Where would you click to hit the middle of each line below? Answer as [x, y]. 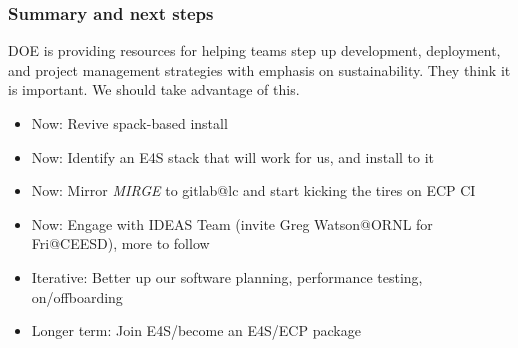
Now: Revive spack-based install [129, 123]
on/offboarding [77, 296]
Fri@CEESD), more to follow [120, 243]
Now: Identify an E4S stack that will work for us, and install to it [233, 156]
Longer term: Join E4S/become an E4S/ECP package [196, 330]
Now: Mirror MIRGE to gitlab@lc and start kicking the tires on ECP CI [253, 190]
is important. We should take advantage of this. [154, 89]
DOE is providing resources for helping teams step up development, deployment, [254, 50]
